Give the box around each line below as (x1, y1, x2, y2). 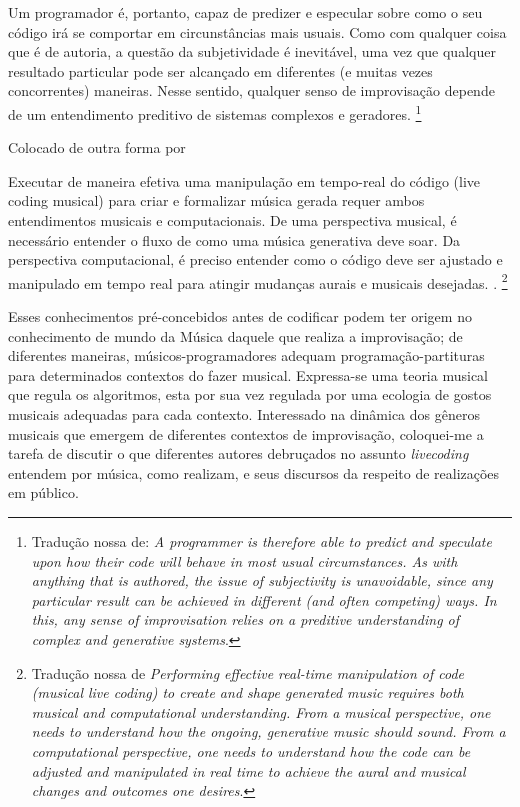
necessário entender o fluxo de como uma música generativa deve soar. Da (8, 229, 461, 250)
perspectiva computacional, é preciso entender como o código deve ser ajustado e (8, 249, 503, 270)
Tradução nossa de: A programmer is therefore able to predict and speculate (31, 530, 492, 551)
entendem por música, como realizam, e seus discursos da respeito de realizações (8, 462, 500, 483)
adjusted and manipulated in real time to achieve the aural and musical (31, 760, 466, 781)
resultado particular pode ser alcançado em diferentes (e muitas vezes (8, 60, 433, 81)
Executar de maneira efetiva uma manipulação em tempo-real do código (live (8, 170, 481, 191)
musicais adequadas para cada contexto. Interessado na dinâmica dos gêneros (8, 404, 480, 424)
